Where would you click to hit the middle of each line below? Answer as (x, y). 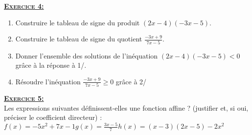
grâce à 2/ (131, 81)
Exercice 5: (24, 98)
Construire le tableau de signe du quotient (79, 39)
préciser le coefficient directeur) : (53, 117)
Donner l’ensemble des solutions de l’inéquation (87, 55)
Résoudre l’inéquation (48, 81)
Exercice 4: (24, 6)
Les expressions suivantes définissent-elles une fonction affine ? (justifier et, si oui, (126, 107)
